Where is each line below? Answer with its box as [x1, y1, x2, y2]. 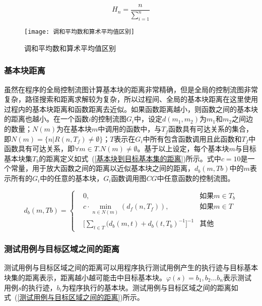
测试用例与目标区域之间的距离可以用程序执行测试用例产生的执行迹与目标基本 [4, 262, 258, 273]
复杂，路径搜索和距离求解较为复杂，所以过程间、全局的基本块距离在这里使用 [4, 94, 258, 104]
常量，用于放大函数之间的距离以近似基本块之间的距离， [11, 163, 194, 173]
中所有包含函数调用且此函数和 [143, 133, 242, 144]
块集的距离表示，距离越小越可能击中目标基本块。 [4, 272, 166, 282]
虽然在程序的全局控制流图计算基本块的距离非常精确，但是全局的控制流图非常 [4, 84, 258, 94]
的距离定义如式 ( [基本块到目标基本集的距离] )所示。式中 [39, 153, 221, 163]
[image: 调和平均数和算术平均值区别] [24, 28, 135, 36]
